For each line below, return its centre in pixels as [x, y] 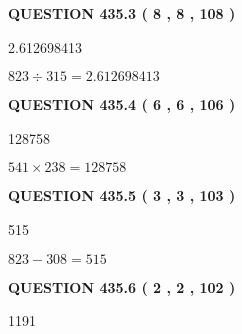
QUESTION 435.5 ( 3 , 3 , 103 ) [122, 195]
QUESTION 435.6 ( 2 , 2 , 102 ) [122, 286]
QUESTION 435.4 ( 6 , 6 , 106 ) [122, 104]
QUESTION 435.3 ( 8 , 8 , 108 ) [122, 13]
